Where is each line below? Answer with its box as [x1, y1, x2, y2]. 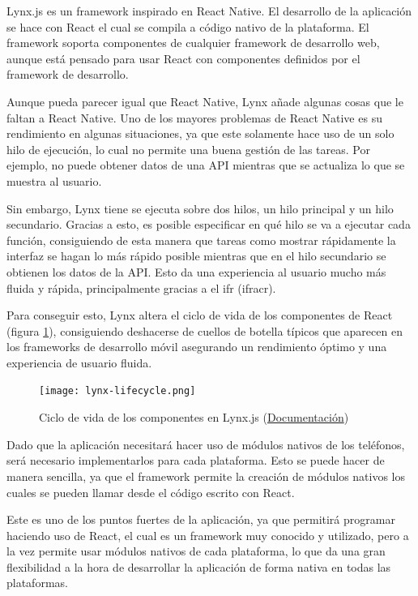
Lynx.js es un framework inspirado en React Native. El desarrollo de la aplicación [6, 2, 412, 19]
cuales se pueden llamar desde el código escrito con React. [6, 483, 295, 500]
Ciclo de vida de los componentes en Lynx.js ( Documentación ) [39, 409, 349, 426]
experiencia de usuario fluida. [6, 354, 152, 371]
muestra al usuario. [6, 172, 102, 189]
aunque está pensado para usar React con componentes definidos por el [6, 49, 360, 66]
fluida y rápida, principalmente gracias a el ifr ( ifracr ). [6, 279, 276, 296]
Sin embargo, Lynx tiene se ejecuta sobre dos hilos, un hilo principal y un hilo [6, 199, 394, 217]
